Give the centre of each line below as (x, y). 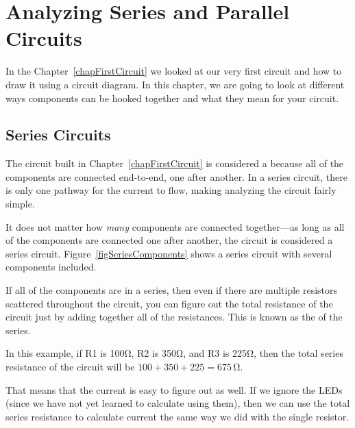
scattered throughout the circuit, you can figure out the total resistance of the (169, 303)
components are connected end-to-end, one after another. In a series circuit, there (176, 176)
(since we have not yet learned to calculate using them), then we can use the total (178, 403)
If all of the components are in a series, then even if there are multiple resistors (172, 290)
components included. (51, 267)
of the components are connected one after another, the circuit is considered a (169, 240)
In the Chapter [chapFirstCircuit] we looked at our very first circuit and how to (174, 71)
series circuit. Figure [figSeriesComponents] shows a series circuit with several (169, 253)
